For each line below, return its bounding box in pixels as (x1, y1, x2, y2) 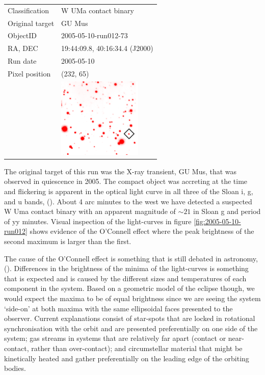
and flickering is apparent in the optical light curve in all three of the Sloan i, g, (4, 186, 253, 197)
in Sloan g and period (193, 206, 261, 217)
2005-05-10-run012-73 (61, 30, 128, 41)
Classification (8, 5, 49, 15)
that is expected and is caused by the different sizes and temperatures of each (4, 273, 247, 283)
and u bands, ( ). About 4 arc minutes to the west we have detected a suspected (4, 196, 252, 206)
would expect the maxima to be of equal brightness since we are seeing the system (4, 292, 261, 303)
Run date (8, 56, 37, 66)
